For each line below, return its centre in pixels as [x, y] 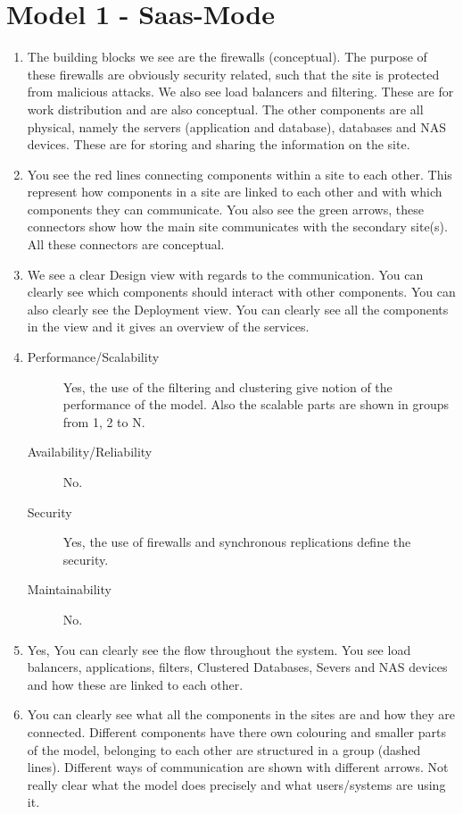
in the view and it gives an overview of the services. [168, 327]
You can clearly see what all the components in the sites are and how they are [241, 714]
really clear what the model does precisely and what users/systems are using [236, 784]
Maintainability [69, 589]
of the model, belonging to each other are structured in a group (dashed [224, 749]
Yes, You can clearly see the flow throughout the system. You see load [219, 649]
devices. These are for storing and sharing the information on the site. [219, 144]
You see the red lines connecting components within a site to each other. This [240, 174]
